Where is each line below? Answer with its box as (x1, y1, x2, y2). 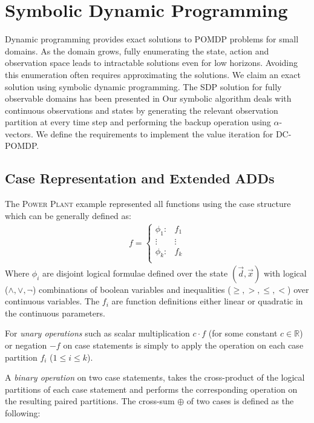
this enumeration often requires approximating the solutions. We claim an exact (5, 68, 301, 80)
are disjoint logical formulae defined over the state (42, 266, 228, 279)
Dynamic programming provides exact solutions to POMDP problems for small (5, 33, 299, 45)
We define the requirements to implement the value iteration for (36, 127, 273, 140)
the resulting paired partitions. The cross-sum (5, 395, 175, 407)
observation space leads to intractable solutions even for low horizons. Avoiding (5, 56, 298, 69)
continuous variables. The (5, 295, 100, 307)
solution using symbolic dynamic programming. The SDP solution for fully (5, 80, 282, 93)
